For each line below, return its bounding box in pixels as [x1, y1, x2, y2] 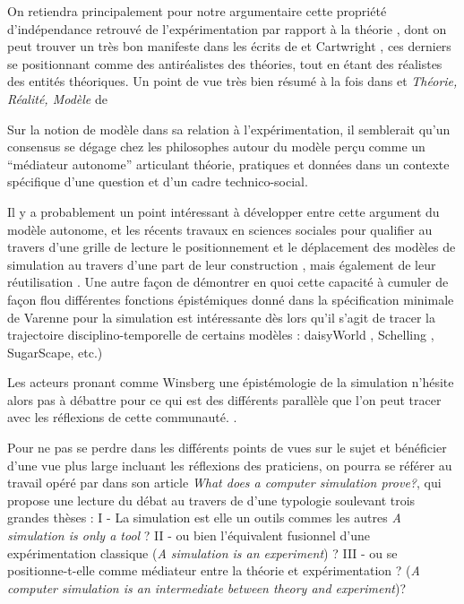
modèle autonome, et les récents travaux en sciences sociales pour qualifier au [7, 220, 433, 238]
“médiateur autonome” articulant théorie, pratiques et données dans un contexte [7, 154, 450, 173]
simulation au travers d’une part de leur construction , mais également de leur [7, 255, 436, 273]
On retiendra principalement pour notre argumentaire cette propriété [7, 2, 387, 20]
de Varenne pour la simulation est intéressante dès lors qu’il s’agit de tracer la [7, 307, 435, 326]
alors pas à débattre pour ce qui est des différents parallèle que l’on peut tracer [7, 390, 442, 409]
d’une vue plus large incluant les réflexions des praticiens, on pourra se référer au [7, 455, 452, 474]
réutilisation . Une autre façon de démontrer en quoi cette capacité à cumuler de [7, 272, 449, 291]
